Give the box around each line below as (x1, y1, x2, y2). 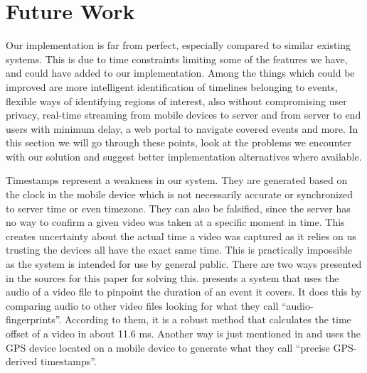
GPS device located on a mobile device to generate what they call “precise (6, 340, 330, 355)
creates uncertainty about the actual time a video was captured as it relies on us (6, 228, 356, 243)
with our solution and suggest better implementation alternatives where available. (6, 148, 362, 163)
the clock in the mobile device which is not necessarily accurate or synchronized (6, 187, 353, 202)
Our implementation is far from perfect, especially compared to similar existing (6, 38, 351, 53)
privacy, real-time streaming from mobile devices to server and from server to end (6, 107, 361, 122)
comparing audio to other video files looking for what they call (6, 298, 279, 313)
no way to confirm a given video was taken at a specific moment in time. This (6, 215, 345, 229)
